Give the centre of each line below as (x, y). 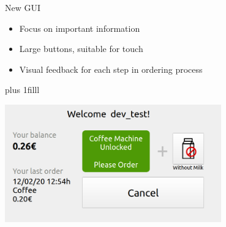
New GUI (23, 7)
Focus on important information (80, 28)
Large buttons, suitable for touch (81, 49)
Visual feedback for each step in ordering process (111, 69)
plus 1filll (22, 90)
